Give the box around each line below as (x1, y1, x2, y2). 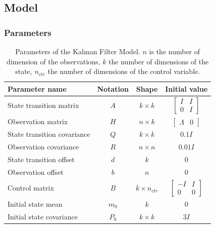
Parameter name (8, 83, 67, 94)
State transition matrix (8, 100, 79, 110)
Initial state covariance (8, 211, 78, 221)
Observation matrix (8, 116, 68, 127)
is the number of (149, 46, 200, 56)
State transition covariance (8, 129, 90, 139)
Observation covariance (8, 141, 79, 151)
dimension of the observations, (7, 56, 100, 66)
